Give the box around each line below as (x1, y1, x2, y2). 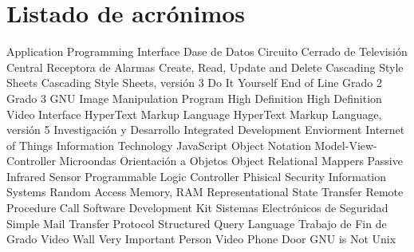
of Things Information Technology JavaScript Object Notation (6, 136, 311, 153)
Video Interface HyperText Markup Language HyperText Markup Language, (6, 105, 382, 122)
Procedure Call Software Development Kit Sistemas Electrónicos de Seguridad (6, 199, 388, 216)
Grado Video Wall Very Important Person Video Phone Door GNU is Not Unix (6, 230, 396, 247)
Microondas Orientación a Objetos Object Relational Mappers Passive (59, 152, 403, 169)
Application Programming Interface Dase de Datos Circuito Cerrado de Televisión (6, 43, 408, 60)
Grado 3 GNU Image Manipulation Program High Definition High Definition (6, 89, 382, 106)
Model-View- (314, 136, 377, 153)
